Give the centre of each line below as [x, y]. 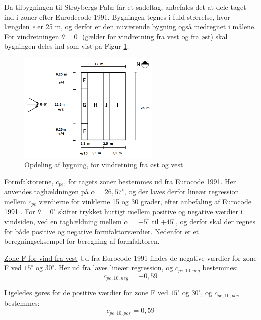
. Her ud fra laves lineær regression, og [114, 268]
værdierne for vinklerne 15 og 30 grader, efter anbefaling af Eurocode [145, 201]
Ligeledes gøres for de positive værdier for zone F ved [86, 293]
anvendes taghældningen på [46, 192]
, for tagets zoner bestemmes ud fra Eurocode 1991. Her [150, 181]
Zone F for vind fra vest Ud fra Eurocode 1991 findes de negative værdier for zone [130, 258]
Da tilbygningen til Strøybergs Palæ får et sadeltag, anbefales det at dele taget [125, 7]
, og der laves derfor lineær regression [182, 192]
